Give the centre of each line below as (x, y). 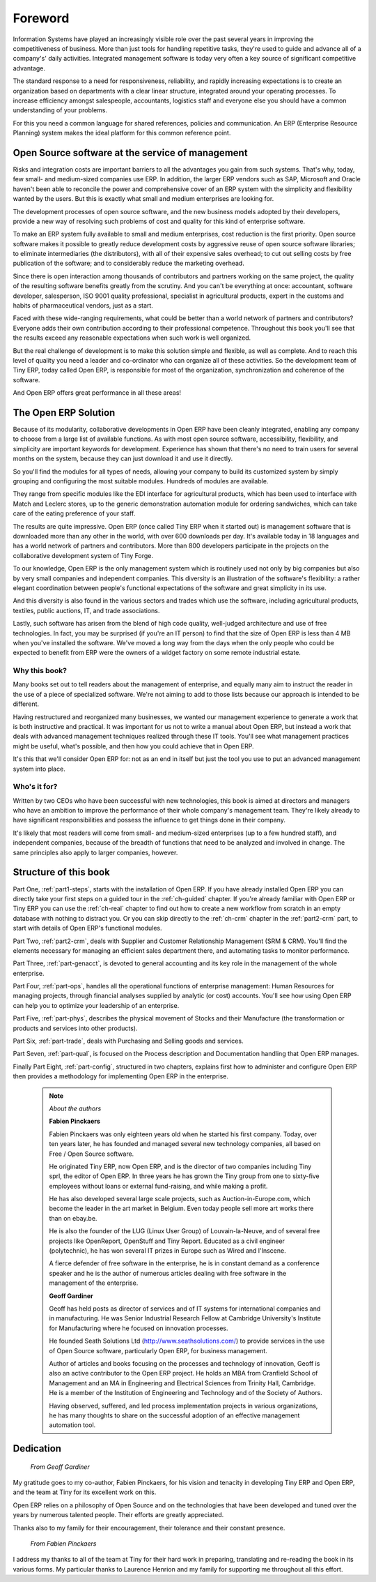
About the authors (75, 1108)
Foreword (41, 18)
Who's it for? (35, 787)
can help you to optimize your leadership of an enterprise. (96, 1005)
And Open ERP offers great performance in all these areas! (97, 393)
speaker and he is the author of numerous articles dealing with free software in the (168, 1273)
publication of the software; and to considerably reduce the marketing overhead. (129, 263)
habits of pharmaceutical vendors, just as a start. (83, 306)
